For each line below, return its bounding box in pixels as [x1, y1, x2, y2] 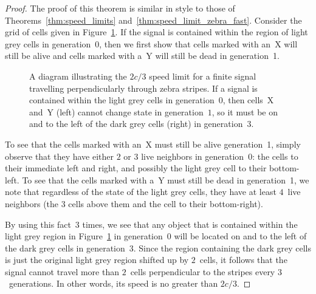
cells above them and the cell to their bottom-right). [68, 197, 263, 210]
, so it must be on [211, 105, 278, 118]
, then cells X [222, 94, 274, 106]
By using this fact [5, 217, 71, 230]
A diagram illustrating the [29, 69, 127, 82]
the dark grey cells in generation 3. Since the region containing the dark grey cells [5, 241, 311, 254]
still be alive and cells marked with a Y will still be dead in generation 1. [5, 49, 280, 62]
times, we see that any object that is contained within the [82, 217, 298, 230]
